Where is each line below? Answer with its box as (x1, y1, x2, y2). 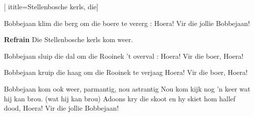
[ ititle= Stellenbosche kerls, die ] (4, 1, 99, 11)
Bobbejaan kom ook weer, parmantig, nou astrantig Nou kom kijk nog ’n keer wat (4, 83, 251, 93)
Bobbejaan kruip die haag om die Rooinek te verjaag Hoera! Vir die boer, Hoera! (4, 67, 248, 77)
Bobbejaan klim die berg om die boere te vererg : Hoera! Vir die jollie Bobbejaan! (4, 18, 250, 28)
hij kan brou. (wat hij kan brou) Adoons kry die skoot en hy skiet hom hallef (4, 93, 236, 103)
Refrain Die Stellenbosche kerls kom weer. (4, 34, 133, 45)
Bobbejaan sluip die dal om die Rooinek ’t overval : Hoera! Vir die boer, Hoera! (4, 50, 244, 61)
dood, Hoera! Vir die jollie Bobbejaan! (4, 103, 119, 113)
